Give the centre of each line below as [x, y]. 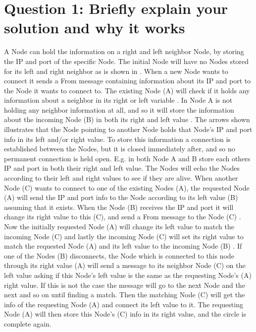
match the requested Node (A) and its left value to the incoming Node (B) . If [123, 246]
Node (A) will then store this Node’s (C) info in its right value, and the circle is [125, 314]
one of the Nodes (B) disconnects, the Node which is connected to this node [119, 255]
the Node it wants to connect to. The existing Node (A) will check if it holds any [127, 90]
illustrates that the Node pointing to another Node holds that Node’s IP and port [128, 129]
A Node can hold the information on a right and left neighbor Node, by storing [124, 51]
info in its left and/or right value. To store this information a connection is [117, 139]
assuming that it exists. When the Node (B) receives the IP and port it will [119, 207]
